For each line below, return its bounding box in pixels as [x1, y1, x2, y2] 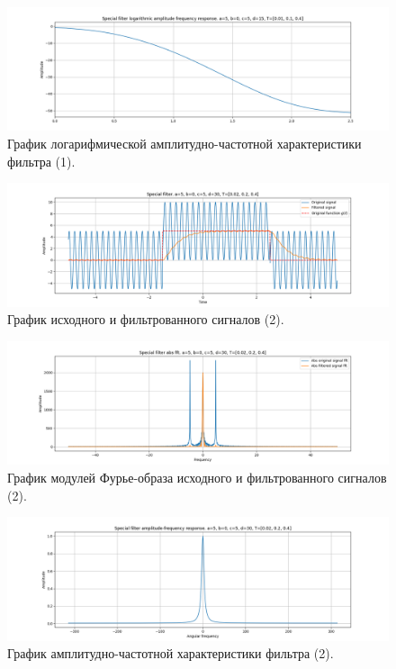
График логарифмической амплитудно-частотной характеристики [7, 134, 362, 153]
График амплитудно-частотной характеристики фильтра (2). [7, 644, 334, 663]
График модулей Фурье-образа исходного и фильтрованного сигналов [7, 467, 387, 486]
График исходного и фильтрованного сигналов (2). [7, 310, 284, 329]
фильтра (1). [7, 151, 76, 170]
